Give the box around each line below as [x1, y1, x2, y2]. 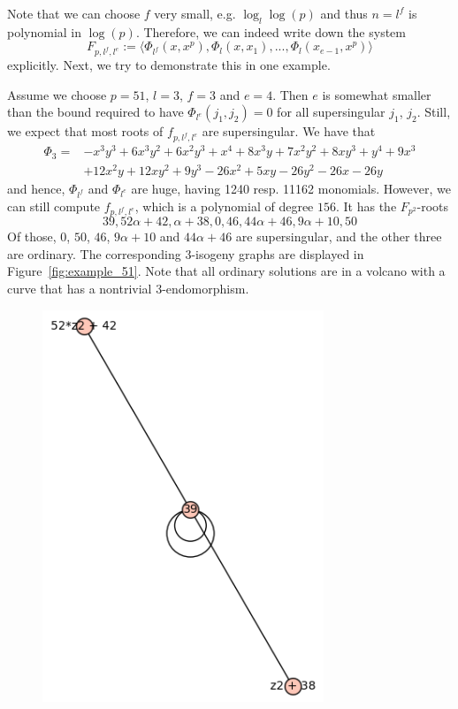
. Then [272, 85, 309, 103]
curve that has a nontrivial [7, 279, 152, 298]
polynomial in [7, 22, 82, 41]
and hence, [7, 179, 65, 197]
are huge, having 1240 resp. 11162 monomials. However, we [131, 179, 451, 197]
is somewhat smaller [322, 85, 431, 103]
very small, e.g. [154, 4, 236, 22]
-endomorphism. [162, 279, 249, 298]
